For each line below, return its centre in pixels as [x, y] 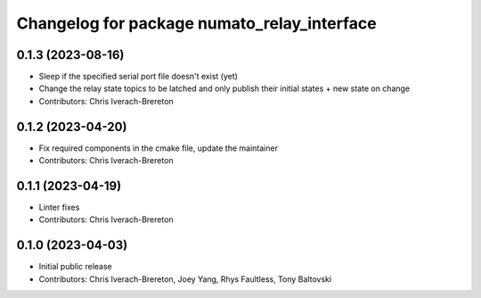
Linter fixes [59, 207]
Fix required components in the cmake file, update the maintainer [158, 148]
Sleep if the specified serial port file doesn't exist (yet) [138, 77]
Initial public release [76, 267]
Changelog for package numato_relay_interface [197, 23]
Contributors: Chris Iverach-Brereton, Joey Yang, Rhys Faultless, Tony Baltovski [185, 279]
